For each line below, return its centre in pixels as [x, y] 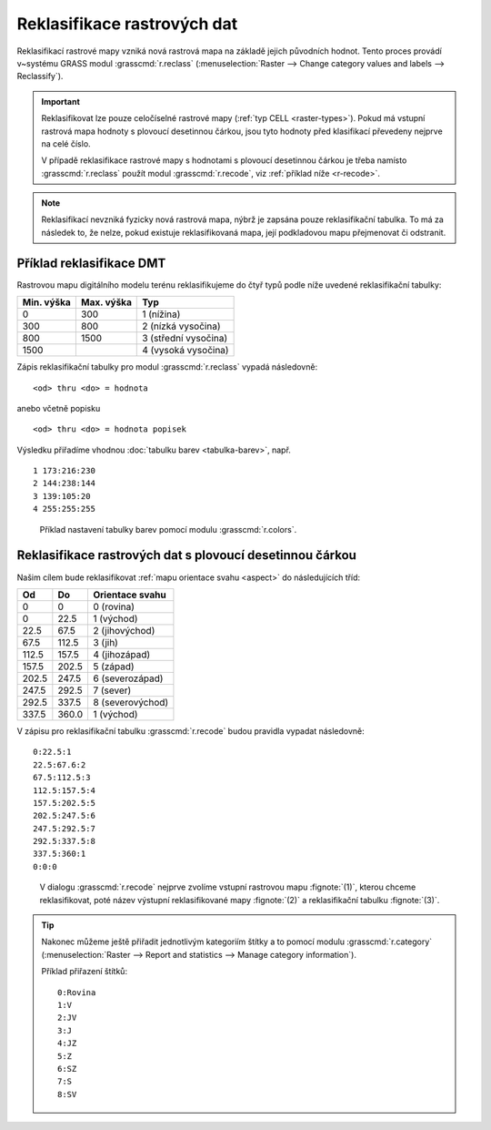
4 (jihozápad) [121, 654]
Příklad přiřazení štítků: [84, 972]
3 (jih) [105, 642]
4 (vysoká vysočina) [185, 351]
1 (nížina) [161, 314]
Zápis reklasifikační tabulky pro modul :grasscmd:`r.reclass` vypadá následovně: [167, 367]
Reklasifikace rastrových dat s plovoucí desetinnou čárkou [186, 555]
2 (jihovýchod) [124, 630]
